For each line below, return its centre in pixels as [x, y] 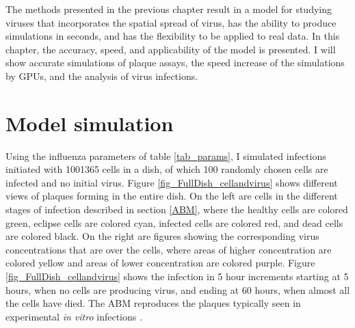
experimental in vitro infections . [74, 316]
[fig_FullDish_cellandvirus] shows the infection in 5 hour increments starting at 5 [177, 276]
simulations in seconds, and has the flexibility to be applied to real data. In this [173, 36]
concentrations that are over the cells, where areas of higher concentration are [169, 249]
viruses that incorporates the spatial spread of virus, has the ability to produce [171, 22]
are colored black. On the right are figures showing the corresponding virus [162, 236]
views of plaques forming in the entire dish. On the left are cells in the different [172, 196]
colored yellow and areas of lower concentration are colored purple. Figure [160, 263]
